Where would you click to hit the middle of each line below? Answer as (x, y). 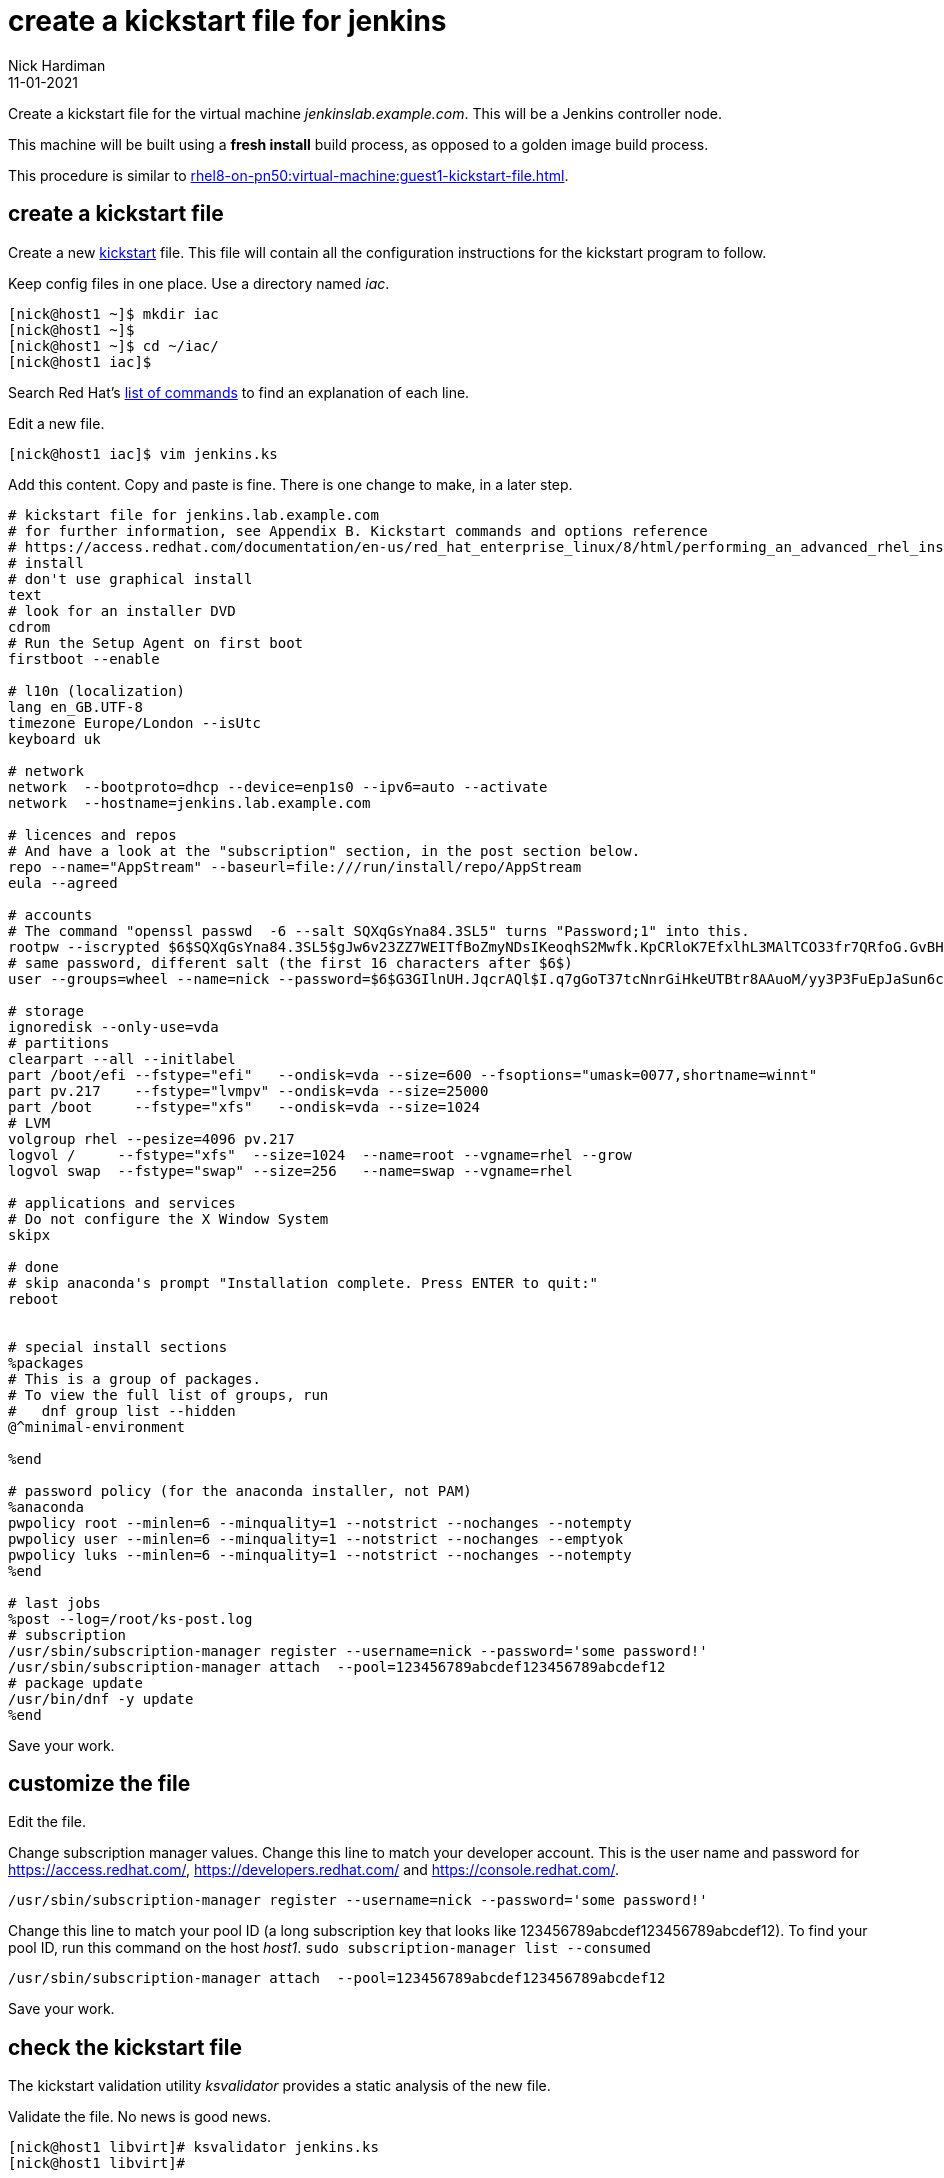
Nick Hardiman (57, 65)
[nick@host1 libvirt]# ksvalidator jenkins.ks (193, 2147)
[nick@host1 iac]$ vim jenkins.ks (143, 453)
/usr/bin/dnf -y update (101, 1698)
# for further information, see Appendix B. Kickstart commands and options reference (358, 530)
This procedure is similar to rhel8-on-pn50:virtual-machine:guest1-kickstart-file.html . (288, 175)
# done (33, 1266)
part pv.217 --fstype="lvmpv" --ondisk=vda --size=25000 (248, 1090)
